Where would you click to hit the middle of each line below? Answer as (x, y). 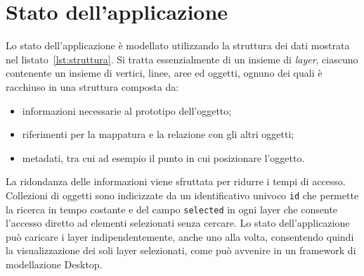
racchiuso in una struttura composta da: (92, 86)
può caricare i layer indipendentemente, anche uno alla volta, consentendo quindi (180, 236)
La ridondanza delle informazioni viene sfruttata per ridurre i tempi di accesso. (176, 181)
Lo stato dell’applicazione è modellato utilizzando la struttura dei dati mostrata (178, 45)
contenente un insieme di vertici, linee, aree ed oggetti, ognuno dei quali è (164, 73)
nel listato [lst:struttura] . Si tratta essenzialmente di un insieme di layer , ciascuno (182, 59)
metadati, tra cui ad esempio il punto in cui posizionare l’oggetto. (163, 157)
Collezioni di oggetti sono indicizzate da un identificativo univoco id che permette (182, 195)
